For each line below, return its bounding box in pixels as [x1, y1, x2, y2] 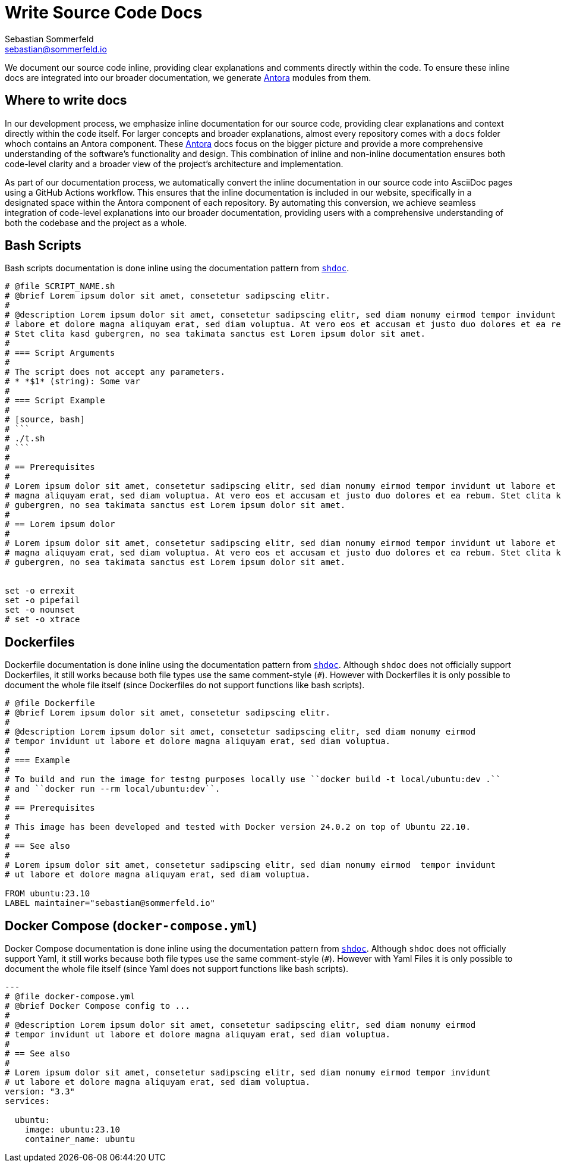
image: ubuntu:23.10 [24, 1125, 120, 1135]
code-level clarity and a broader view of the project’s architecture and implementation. [5, 158, 343, 169]
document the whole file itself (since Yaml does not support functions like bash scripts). [5, 964, 348, 974]
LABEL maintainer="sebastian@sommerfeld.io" [5, 898, 216, 908]
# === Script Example [5, 396, 105, 406]
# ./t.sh [5, 434, 45, 444]
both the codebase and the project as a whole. [5, 217, 187, 228]
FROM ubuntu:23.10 [5, 889, 90, 899]
